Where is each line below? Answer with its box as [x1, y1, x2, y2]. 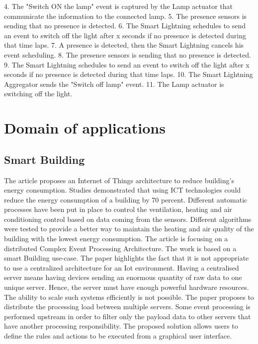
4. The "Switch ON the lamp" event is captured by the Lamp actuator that [4, 1, 233, 11]
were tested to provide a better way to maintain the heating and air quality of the [4, 223, 254, 234]
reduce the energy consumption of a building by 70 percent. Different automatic [4, 194, 248, 205]
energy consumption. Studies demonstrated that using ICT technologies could [4, 185, 241, 195]
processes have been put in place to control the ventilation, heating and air [4, 204, 232, 214]
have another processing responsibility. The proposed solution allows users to [4, 321, 238, 331]
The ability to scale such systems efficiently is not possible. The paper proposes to [4, 291, 254, 302]
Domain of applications [4, 118, 166, 138]
